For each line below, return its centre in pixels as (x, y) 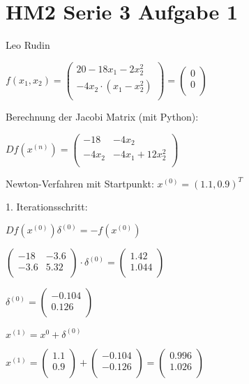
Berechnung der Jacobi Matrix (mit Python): (102, 117)
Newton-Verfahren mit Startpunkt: (80, 183)
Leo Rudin (28, 45)
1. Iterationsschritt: (47, 207)
